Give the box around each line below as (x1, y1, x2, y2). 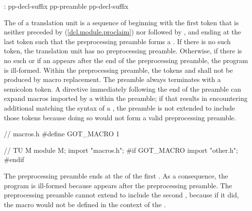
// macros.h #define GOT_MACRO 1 (4, 129, 119, 139)
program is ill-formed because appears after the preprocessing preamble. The (4, 180, 232, 190)
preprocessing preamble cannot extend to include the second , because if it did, (4, 190, 239, 200)
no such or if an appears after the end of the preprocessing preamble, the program (4, 55, 248, 65)
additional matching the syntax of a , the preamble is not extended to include (4, 102, 235, 113)
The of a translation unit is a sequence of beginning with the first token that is (4, 17, 239, 27)
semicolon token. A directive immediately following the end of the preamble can (4, 83, 241, 94)
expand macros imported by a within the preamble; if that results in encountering (4, 93, 248, 103)
